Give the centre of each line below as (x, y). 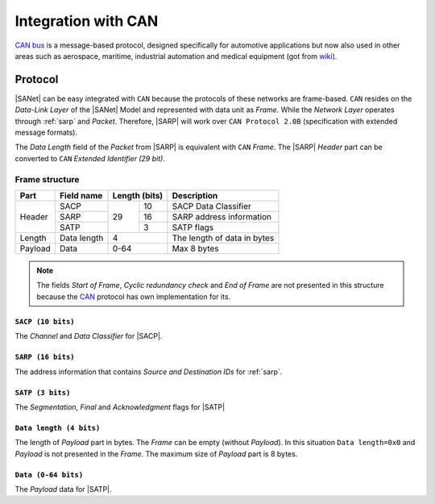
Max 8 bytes (195, 248)
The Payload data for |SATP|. (63, 489)
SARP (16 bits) (45, 357)
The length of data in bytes (223, 238)
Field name (81, 195)
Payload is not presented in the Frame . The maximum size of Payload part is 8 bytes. (156, 454)
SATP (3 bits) (43, 392)
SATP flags (193, 227)
